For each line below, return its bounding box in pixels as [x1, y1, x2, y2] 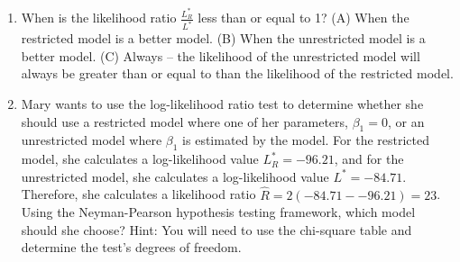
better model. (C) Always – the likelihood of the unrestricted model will [21, 46, 420, 65]
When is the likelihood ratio [21, 8, 177, 27]
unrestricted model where [21, 131, 162, 149]
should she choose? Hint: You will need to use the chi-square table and [21, 220, 412, 239]
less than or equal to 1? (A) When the [198, 8, 409, 27]
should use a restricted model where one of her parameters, [21, 112, 348, 131]
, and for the [334, 149, 404, 168]
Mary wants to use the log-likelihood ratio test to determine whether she [21, 94, 424, 113]
